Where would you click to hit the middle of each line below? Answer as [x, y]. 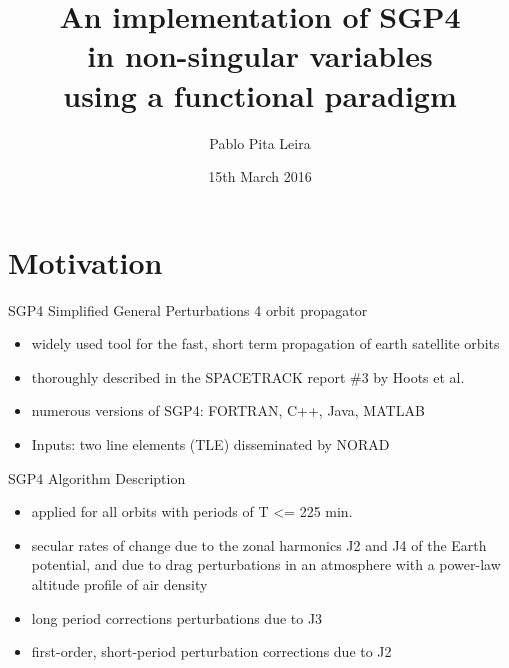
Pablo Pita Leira [260, 142]
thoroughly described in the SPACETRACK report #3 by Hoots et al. [248, 376]
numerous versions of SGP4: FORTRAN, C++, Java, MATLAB [228, 410]
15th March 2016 [260, 176]
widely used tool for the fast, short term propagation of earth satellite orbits [265, 343]
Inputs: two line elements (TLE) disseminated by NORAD [210, 444]
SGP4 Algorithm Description [97, 477]
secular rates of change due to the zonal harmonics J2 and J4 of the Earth [259, 544]
